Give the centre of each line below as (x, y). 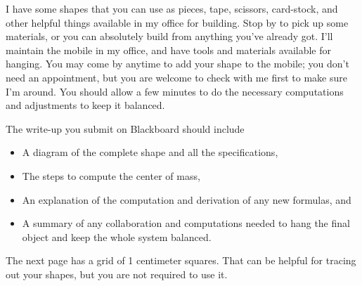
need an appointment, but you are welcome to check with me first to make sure (176, 77)
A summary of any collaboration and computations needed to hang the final (186, 223)
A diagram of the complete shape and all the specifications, (150, 152)
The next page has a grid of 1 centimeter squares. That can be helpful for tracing (181, 260)
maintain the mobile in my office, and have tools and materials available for (168, 50)
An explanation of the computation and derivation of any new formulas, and (187, 199)
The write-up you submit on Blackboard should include (125, 128)
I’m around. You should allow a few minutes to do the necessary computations (175, 91)
